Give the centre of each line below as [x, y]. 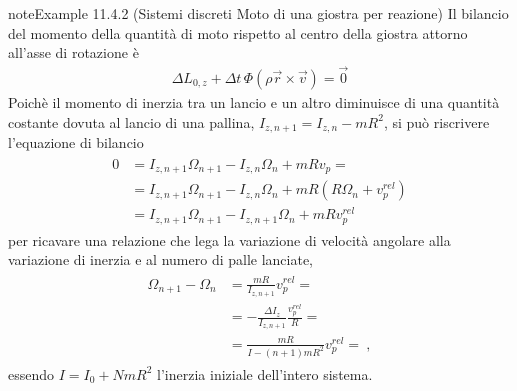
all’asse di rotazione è [73, 52]
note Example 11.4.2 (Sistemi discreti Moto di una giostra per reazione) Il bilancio [258, 13]
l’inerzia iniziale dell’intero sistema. [265, 373]
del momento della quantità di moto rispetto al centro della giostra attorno [238, 32]
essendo [31, 373]
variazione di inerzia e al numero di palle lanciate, [161, 259]
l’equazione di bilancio [76, 142]
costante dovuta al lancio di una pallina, [131, 121]
